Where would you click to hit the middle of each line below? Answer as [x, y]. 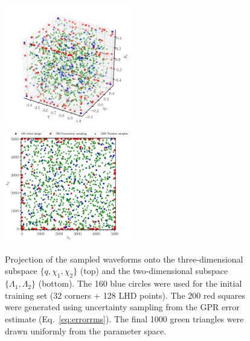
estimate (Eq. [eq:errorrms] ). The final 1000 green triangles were [124, 319]
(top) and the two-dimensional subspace [154, 271]
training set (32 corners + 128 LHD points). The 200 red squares [125, 295]
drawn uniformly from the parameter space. [86, 330]
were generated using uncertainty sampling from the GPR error [122, 307]
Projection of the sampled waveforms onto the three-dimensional [124, 259]
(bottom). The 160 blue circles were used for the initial [140, 283]
